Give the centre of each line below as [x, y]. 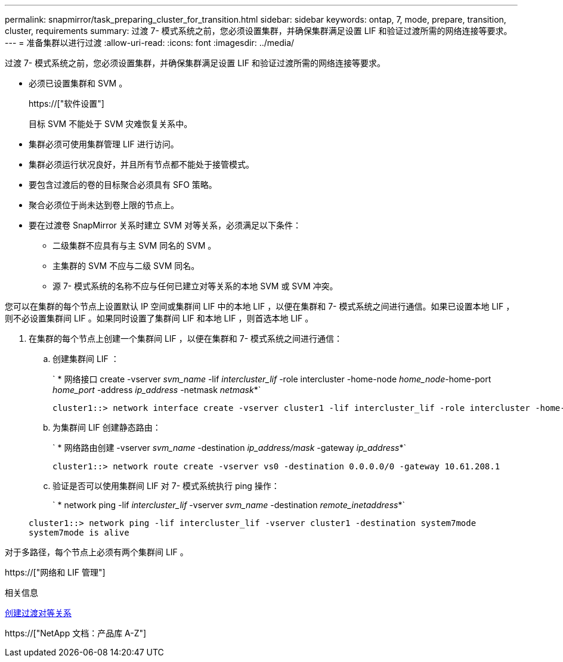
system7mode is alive [79, 533]
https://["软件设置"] [66, 103]
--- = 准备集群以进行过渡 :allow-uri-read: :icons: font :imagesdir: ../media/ [150, 43]
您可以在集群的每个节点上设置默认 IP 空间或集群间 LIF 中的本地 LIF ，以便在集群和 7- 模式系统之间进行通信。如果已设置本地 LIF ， [260, 306]
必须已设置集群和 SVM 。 [78, 83]
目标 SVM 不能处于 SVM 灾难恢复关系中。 [111, 124]
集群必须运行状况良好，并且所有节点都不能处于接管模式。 [141, 164]
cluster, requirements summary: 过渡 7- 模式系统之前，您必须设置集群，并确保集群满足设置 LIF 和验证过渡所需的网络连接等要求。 [259, 31]
